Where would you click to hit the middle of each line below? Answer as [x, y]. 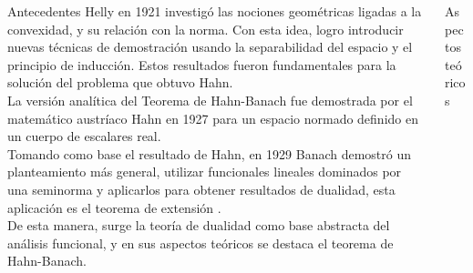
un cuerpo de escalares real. [84, 136]
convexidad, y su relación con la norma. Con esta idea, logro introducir [206, 29]
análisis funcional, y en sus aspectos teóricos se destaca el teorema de [201, 243]
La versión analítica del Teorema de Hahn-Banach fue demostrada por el [210, 100]
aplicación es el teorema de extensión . [114, 207]
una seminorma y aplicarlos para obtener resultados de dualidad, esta [201, 189]
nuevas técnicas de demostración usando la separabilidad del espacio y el [210, 47]
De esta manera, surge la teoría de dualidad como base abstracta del [199, 225]
